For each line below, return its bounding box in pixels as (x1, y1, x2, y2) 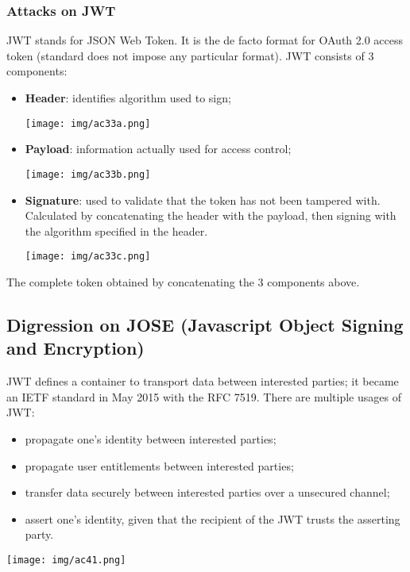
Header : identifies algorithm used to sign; (25, 90, 231, 106)
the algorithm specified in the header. (25, 222, 208, 239)
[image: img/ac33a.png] (25, 117, 151, 129)
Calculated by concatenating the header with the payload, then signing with (25, 207, 396, 224)
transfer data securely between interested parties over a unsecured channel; (25, 484, 390, 501)
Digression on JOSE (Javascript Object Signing (6, 312, 404, 336)
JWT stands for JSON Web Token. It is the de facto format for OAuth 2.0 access (6, 32, 404, 48)
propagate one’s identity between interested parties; (25, 430, 277, 447)
